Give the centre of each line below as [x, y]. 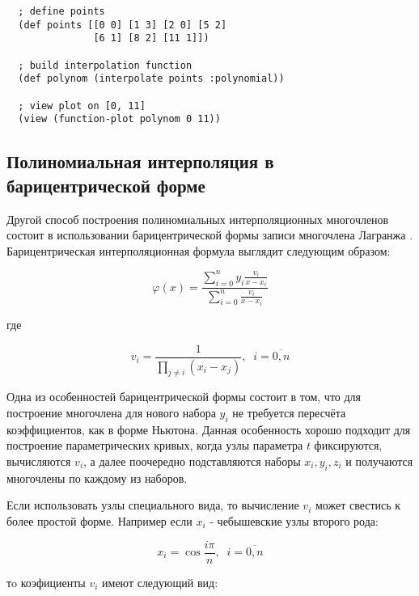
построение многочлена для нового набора [111, 412]
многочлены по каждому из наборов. [97, 478]
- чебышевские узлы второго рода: [294, 520]
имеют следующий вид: [160, 582]
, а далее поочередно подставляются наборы [192, 461]
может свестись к [358, 505]
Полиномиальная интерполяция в [140, 161]
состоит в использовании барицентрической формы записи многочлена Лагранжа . [210, 235]
